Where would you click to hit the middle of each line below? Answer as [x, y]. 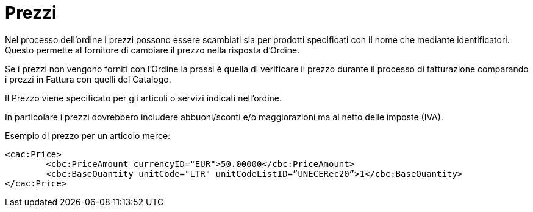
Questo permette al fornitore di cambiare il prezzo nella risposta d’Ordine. [152, 50]
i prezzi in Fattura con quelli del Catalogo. [88, 79]
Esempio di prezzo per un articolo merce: [88, 135]
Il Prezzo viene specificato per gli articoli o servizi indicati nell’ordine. [144, 98]
